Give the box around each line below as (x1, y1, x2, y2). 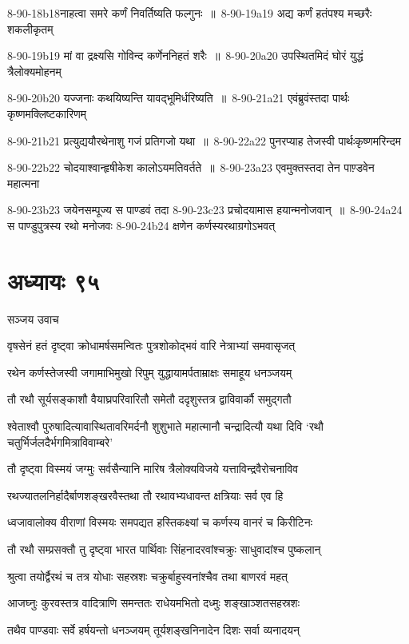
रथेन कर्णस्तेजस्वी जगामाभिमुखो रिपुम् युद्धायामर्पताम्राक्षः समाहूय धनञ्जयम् (7, 364, 292, 380)
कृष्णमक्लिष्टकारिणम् (7, 105, 86, 121)
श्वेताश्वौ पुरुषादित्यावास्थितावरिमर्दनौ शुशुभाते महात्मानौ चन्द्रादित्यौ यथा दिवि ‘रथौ (7, 418, 324, 435)
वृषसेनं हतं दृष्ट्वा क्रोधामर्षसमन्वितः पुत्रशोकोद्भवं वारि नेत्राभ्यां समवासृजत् (7, 337, 296, 354)
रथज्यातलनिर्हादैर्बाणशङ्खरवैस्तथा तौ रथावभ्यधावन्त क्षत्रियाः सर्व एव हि (7, 487, 284, 503)
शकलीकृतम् (7, 20, 54, 37)
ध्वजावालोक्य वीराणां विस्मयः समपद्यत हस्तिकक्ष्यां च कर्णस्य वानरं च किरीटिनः (7, 514, 312, 531)
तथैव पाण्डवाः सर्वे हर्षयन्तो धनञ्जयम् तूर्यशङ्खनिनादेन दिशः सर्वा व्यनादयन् (7, 621, 300, 638)
